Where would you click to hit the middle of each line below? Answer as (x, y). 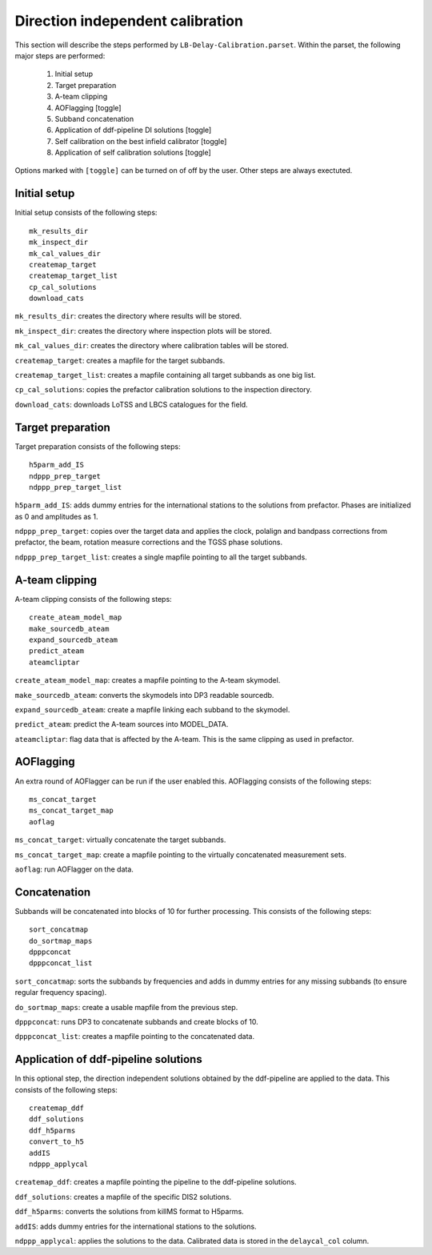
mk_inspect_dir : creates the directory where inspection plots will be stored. (143, 331)
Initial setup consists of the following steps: (86, 213)
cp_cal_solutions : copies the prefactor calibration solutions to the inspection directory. (163, 390)
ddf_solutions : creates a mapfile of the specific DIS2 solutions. (123, 1197)
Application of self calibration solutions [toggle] (133, 153)
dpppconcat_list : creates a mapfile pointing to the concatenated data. (135, 1036)
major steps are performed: (60, 55)
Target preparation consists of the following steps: (98, 446)
